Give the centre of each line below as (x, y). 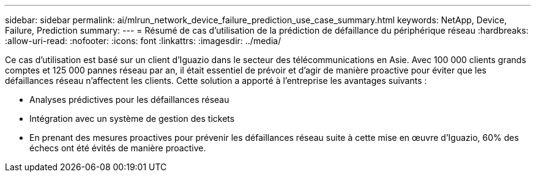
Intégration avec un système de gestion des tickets (132, 119)
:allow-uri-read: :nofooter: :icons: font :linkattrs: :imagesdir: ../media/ (143, 41)
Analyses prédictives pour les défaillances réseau (129, 100)
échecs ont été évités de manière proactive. (118, 148)
